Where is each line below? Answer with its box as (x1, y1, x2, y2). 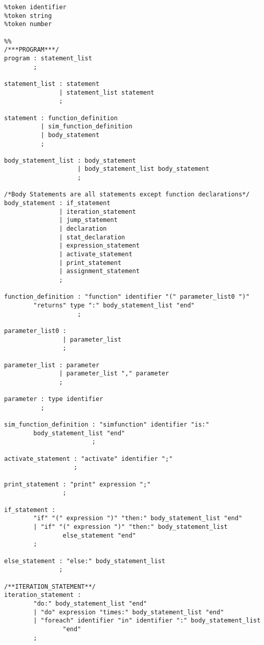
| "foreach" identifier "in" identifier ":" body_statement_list (33, 617, 261, 625)
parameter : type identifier (4, 395, 103, 403)
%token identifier (4, 4, 67, 11)
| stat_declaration (59, 233, 125, 241)
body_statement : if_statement (4, 199, 111, 207)
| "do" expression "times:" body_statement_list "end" (33, 608, 224, 616)
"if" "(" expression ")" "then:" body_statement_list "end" (33, 515, 243, 522)
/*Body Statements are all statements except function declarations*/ (4, 191, 250, 198)
